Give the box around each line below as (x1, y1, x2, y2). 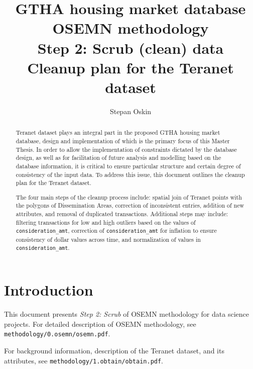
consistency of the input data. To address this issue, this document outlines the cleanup (16, 170, 245, 178)
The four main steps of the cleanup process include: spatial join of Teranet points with (16, 193, 242, 201)
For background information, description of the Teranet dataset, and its (4, 345, 224, 356)
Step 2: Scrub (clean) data (37, 37, 224, 58)
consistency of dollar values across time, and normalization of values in (16, 235, 201, 243)
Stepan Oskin (109, 106, 152, 116)
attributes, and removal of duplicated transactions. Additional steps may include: (16, 210, 228, 218)
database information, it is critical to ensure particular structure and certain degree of (16, 161, 241, 170)
